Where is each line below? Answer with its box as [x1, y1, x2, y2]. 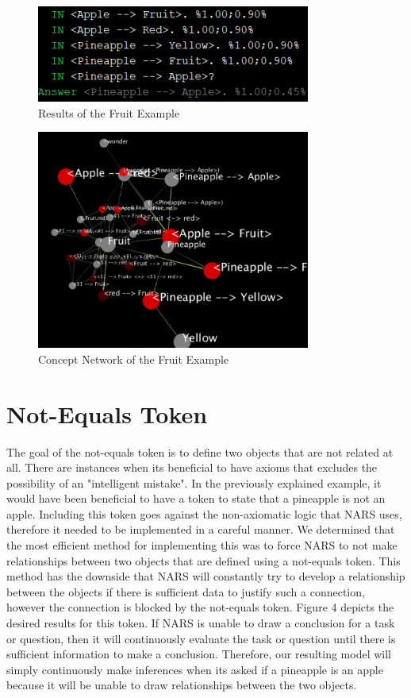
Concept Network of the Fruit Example [38, 350, 229, 367]
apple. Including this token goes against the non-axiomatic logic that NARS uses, [6, 505, 402, 522]
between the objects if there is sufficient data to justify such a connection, [6, 583, 365, 600]
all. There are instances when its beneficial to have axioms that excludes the [6, 459, 378, 476]
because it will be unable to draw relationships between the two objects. [6, 677, 357, 693]
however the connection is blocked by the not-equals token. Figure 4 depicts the [6, 599, 394, 615]
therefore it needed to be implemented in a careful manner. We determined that [6, 521, 395, 538]
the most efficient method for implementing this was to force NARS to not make [6, 537, 398, 553]
